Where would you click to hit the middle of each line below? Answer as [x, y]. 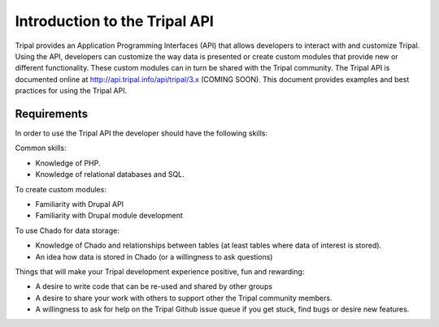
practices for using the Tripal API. [71, 91]
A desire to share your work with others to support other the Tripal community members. [184, 298]
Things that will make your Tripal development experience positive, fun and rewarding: [160, 271]
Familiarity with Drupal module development [109, 216]
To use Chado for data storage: [67, 230]
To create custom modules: [61, 189]
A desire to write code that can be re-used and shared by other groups [154, 286]
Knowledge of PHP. [68, 163]
